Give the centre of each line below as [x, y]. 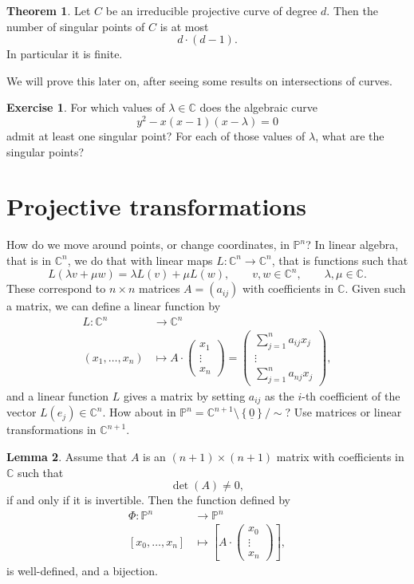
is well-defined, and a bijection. [82, 571]
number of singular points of [76, 26]
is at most [184, 26]
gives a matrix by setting [184, 395]
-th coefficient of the [351, 395]
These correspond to [56, 288]
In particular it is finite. [65, 54]
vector [22, 412]
